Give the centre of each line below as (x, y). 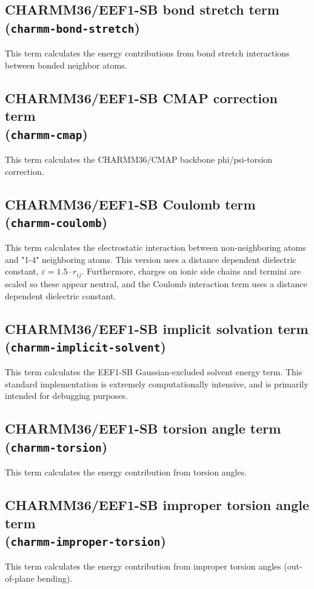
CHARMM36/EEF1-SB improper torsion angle (157, 505)
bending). (55, 578)
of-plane (20, 578)
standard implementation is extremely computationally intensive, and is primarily (157, 383)
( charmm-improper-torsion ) (85, 540)
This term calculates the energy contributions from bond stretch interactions (147, 53)
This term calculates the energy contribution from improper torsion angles (143, 566)
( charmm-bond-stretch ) (72, 27)
